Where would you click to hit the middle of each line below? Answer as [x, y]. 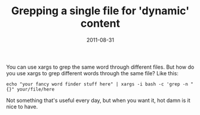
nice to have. [22, 106]
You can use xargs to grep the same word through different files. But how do [100, 67]
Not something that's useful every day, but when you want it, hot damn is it [99, 100]
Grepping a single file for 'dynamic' [100, 11]
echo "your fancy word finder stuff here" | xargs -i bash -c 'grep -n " [100, 84]
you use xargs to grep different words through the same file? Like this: [93, 73]
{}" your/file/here [30, 89]
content [100, 23]
